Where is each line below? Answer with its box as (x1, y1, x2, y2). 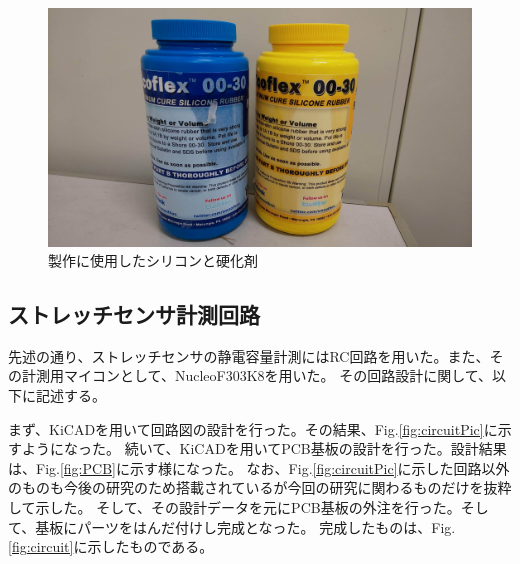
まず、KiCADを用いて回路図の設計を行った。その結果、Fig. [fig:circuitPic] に (8, 418, 498, 439)
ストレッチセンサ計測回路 (8, 299, 260, 330)
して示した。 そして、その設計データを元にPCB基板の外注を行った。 (8, 497, 461, 518)
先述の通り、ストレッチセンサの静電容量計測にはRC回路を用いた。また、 (8, 345, 490, 366)
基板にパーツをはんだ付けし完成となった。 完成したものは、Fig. (35, 516, 456, 537)
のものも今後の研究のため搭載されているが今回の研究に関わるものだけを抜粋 (8, 477, 512, 498)
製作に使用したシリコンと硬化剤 (48, 250, 258, 271)
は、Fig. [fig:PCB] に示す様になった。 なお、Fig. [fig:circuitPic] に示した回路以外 (8, 457, 510, 478)
